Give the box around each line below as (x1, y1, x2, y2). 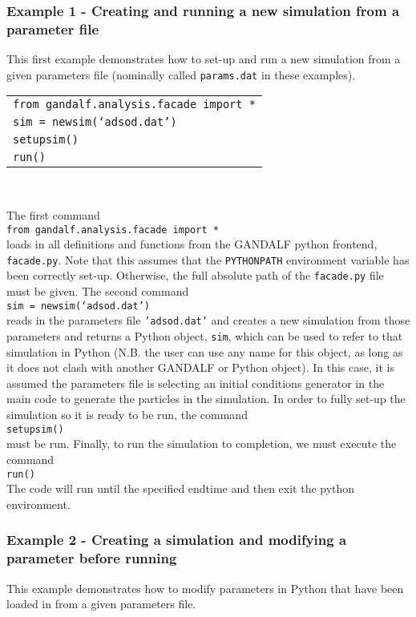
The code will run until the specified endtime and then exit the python (6, 480, 355, 497)
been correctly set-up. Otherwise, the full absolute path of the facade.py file (6, 267, 384, 284)
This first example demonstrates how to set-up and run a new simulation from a (6, 50, 401, 67)
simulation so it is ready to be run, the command (6, 406, 248, 423)
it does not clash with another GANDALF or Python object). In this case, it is (6, 359, 394, 376)
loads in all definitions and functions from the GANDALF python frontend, (6, 236, 378, 252)
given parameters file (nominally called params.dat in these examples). (6, 66, 356, 83)
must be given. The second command (6, 283, 189, 300)
